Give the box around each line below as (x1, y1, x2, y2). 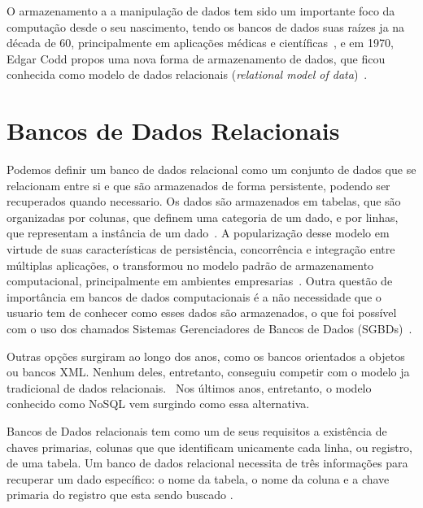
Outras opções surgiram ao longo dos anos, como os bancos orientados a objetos (7, 347, 405, 364)
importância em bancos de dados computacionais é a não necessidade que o (7, 288, 382, 305)
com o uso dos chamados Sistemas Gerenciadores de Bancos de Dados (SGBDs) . (7, 320, 412, 337)
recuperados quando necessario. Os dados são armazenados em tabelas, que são (7, 193, 401, 210)
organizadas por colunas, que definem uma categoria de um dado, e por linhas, (7, 208, 399, 225)
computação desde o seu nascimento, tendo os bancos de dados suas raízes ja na (7, 18, 405, 35)
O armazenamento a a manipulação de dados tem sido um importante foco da (7, 2, 395, 19)
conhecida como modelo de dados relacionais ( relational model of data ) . (7, 66, 368, 83)
